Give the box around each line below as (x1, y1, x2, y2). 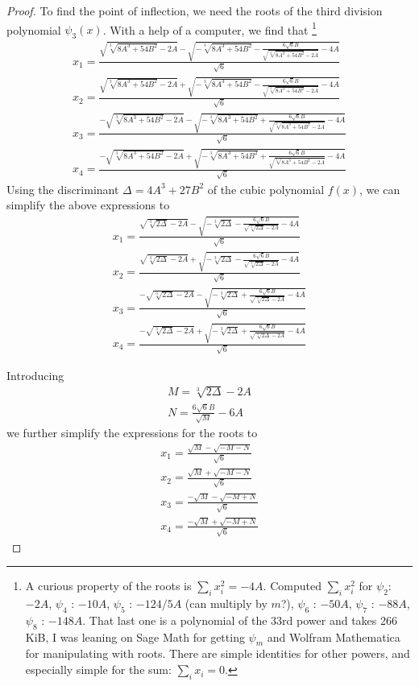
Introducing (6, 366, 64, 383)
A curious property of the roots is (25, 577, 192, 594)
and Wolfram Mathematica (267, 628, 400, 645)
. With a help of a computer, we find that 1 (102, 19, 317, 38)
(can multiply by (185, 595, 268, 612)
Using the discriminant (6, 180, 119, 197)
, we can (359, 180, 400, 197)
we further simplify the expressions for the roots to (6, 424, 258, 441)
